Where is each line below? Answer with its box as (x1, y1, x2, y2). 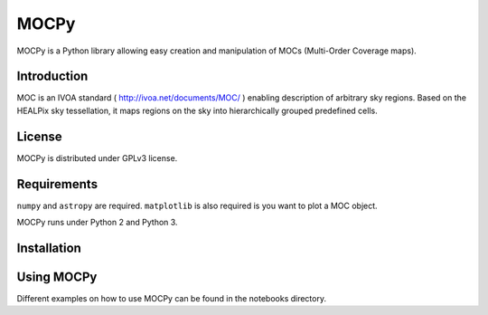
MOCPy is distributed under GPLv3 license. (16, 152, 178, 163)
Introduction (16, 69, 89, 84)
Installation (16, 240, 81, 255)
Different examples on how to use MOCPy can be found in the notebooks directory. (16, 292, 327, 303)
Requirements (16, 177, 99, 192)
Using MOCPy (16, 269, 98, 284)
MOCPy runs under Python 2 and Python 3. (16, 217, 178, 228)
